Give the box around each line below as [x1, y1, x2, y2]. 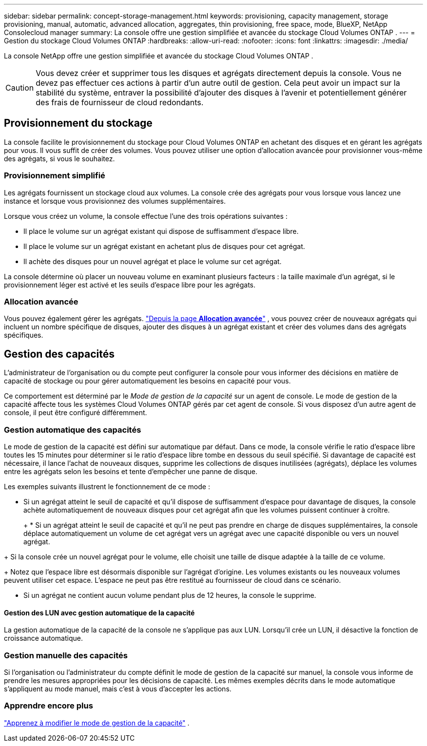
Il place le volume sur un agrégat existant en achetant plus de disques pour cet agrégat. [23, 242, 305, 250]
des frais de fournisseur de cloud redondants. [36, 97, 204, 107]
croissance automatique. [4, 634, 83, 643]
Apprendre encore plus [4, 701, 93, 711]
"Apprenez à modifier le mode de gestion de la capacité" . [4, 718, 190, 727]
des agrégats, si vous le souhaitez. [4, 154, 115, 163]
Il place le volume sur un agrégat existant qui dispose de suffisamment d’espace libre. [23, 227, 299, 235]
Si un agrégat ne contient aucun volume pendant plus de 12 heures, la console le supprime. [23, 591, 316, 599]
